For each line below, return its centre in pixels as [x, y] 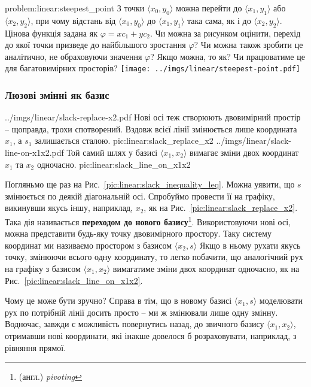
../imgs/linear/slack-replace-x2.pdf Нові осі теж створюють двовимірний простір [153, 117]
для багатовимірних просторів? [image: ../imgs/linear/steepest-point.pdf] [153, 68]
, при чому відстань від [73, 20]
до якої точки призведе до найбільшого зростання [95, 45]
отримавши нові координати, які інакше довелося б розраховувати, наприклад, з [151, 335]
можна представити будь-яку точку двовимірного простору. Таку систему [138, 233]
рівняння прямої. [36, 347]
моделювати [281, 300]
